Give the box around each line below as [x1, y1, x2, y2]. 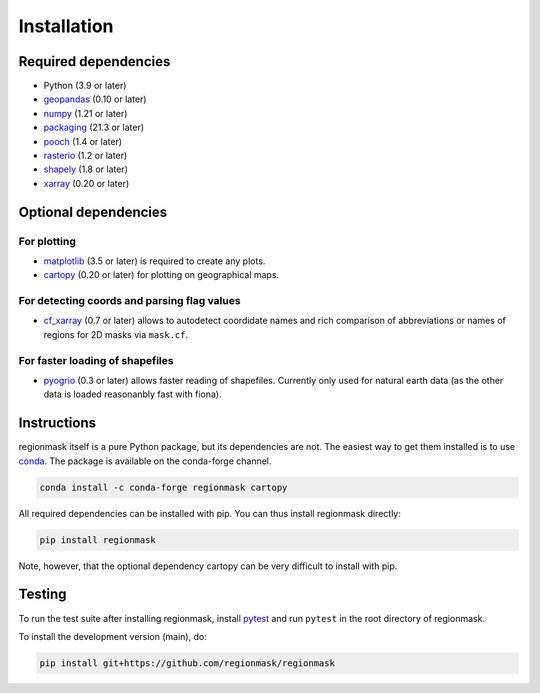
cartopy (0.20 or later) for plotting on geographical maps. [43, 269, 280, 281]
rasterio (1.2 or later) [43, 150, 128, 162]
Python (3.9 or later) [43, 80, 127, 92]
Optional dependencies [18, 203, 168, 220]
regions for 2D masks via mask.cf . [43, 328, 189, 340]
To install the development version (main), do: [18, 630, 207, 642]
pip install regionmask [39, 534, 157, 545]
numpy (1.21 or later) [43, 107, 128, 119]
